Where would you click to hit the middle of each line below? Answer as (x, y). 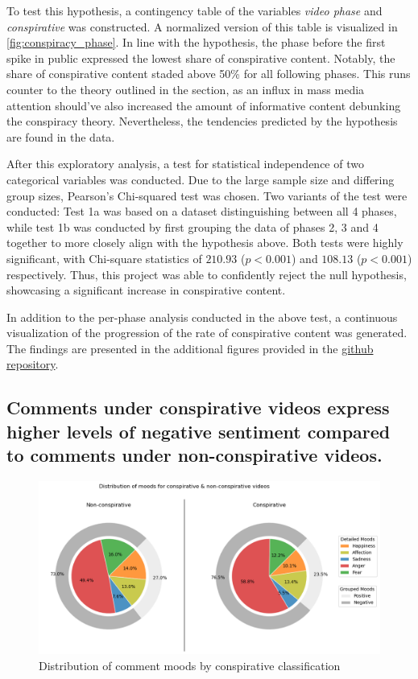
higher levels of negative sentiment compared (199, 431)
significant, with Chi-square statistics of (104, 258)
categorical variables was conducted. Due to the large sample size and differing (201, 179)
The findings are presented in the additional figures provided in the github (190, 348)
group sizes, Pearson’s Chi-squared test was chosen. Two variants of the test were (207, 195)
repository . (33, 364)
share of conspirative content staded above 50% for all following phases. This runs (209, 74)
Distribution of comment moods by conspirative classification (190, 665)
